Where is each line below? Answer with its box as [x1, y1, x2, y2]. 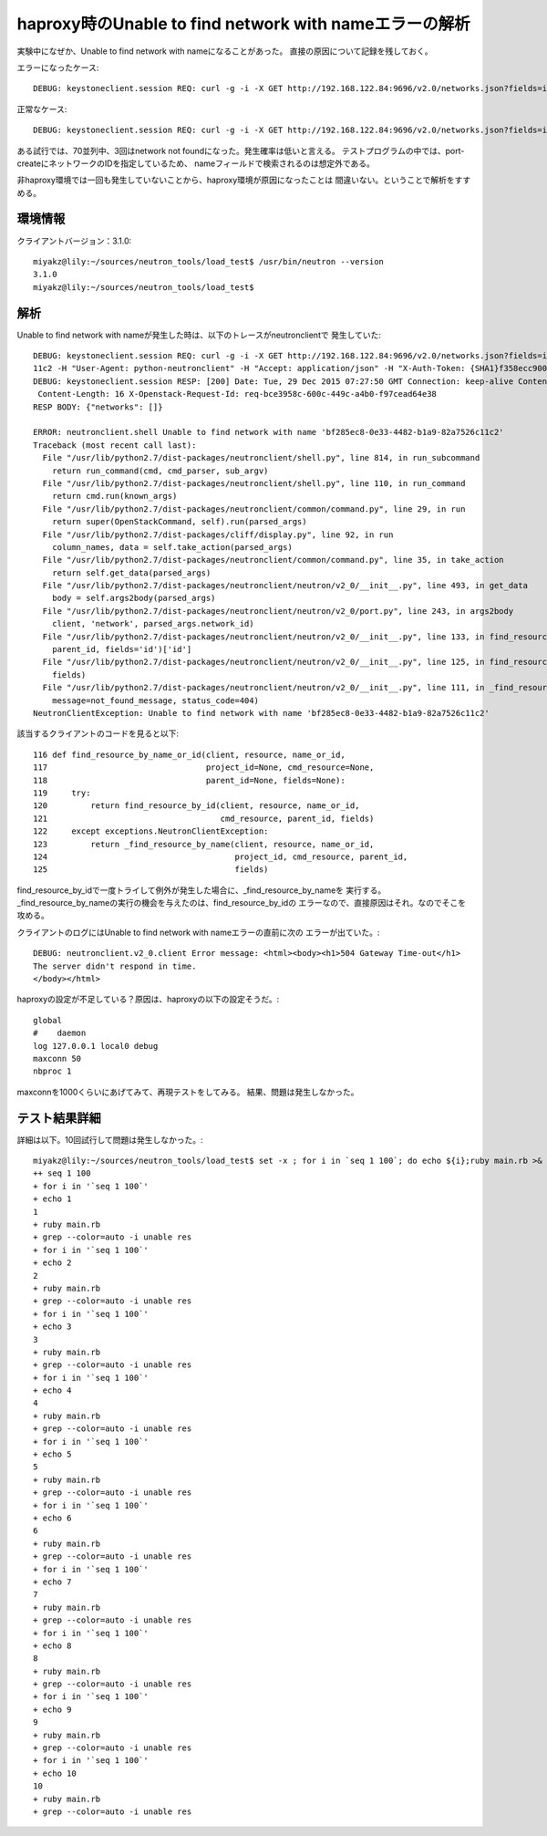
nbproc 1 [33, 1066, 72, 1076]
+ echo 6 [33, 1512, 72, 1523]
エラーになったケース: [16, 62, 99, 73]
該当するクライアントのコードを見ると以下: [16, 728, 180, 739]
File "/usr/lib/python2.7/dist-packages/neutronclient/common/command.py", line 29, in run [42, 503, 466, 514]
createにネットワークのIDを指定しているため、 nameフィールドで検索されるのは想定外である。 [16, 158, 376, 169]
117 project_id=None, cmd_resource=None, [33, 762, 375, 773]
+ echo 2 [33, 1258, 72, 1268]
